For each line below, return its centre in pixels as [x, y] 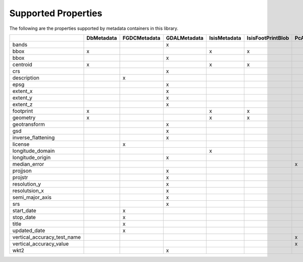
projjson [22, 170]
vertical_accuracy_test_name [46, 237]
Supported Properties [56, 13]
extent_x [22, 91]
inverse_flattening [34, 138]
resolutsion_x [28, 191]
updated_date [29, 230]
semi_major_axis [32, 197]
